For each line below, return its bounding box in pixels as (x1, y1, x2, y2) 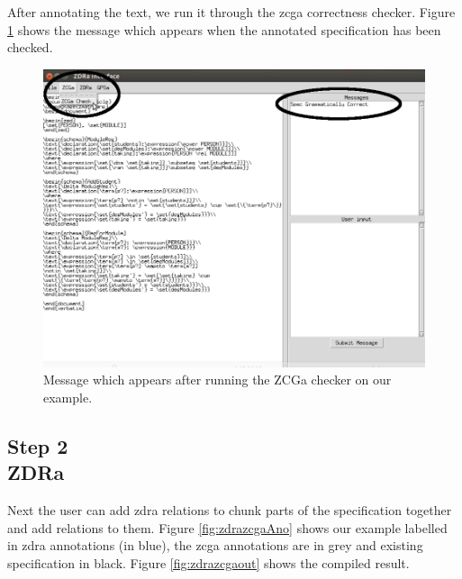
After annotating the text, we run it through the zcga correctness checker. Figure (7, 3, 456, 21)
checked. (7, 38, 53, 57)
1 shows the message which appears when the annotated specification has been (7, 20, 441, 39)
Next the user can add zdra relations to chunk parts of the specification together (7, 501, 452, 520)
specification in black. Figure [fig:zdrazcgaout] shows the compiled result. (7, 554, 410, 573)
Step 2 (7, 432, 68, 460)
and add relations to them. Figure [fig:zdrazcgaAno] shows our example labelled (7, 518, 448, 537)
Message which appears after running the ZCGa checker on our (43, 370, 392, 389)
